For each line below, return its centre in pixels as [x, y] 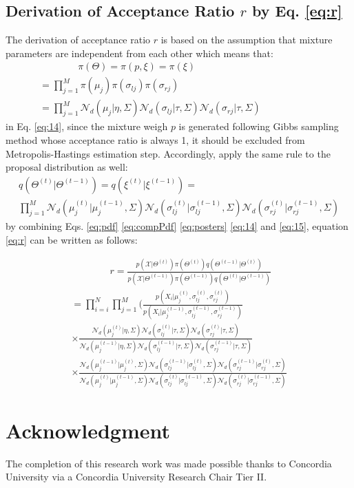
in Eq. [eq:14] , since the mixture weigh [87, 126]
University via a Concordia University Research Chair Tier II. [136, 477]
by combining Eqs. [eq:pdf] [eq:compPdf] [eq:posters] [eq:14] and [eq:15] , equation [177, 225]
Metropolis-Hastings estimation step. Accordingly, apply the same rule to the [168, 153]
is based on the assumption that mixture [247, 40]
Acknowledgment [88, 430]
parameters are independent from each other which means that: [139, 53]
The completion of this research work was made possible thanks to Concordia [169, 463]
